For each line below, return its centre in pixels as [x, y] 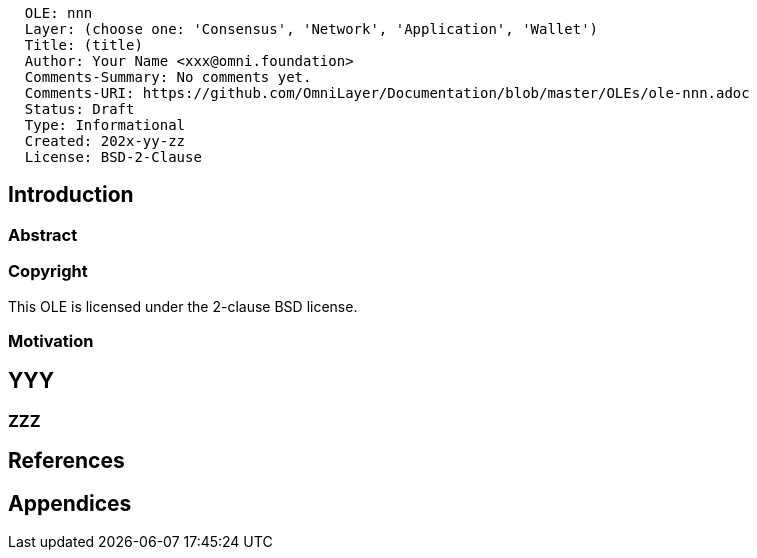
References [66, 461]
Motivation [51, 340]
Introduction [71, 195]
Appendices [70, 503]
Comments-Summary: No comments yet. [168, 77]
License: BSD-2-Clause [113, 157]
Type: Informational [105, 125]
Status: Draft [79, 109]
